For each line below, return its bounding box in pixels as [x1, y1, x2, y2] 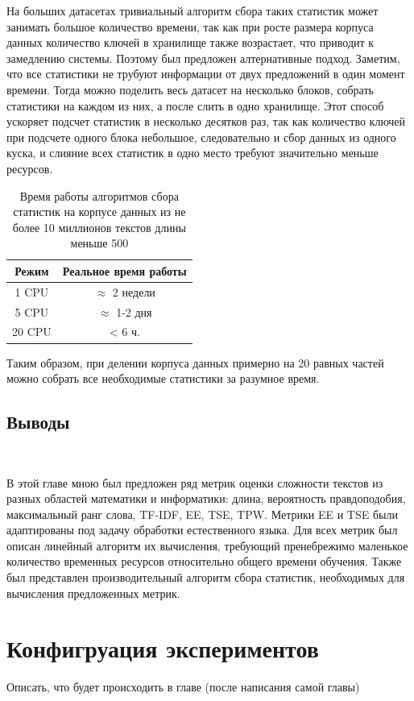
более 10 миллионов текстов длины [12, 218, 186, 235]
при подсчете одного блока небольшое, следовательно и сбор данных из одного [6, 128, 396, 145]
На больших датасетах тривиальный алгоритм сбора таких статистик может [6, 2, 379, 19]
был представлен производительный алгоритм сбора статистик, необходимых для [6, 569, 405, 586]
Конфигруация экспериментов [6, 632, 319, 665]
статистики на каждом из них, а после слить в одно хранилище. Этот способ [6, 97, 384, 114]
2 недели [112, 283, 155, 300]
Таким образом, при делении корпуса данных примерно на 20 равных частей [6, 354, 384, 371]
